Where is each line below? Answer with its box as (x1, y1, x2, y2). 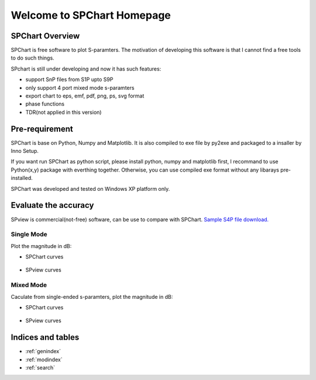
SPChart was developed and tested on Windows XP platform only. (11, 185, 170, 192)
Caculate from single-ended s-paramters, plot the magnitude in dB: (11, 293, 173, 300)
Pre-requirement (11, 124, 73, 134)
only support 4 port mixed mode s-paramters (25, 84, 135, 91)
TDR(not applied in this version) (25, 109, 102, 116)
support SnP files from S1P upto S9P (25, 76, 114, 83)
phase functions (25, 100, 64, 107)
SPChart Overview (11, 31, 80, 41)
